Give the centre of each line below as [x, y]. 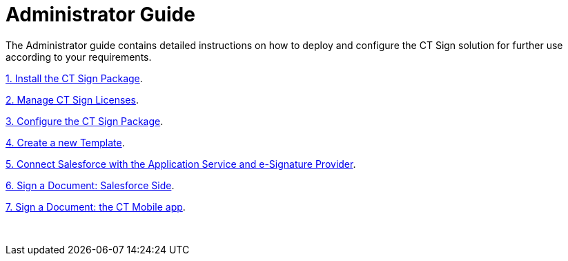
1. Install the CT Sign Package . [74, 78]
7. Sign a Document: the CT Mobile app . [96, 206]
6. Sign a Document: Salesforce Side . [90, 185]
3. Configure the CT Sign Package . [85, 121]
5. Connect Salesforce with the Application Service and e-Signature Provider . [181, 164]
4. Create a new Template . [65, 142]
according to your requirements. [79, 57]
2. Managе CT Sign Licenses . [72, 99]
